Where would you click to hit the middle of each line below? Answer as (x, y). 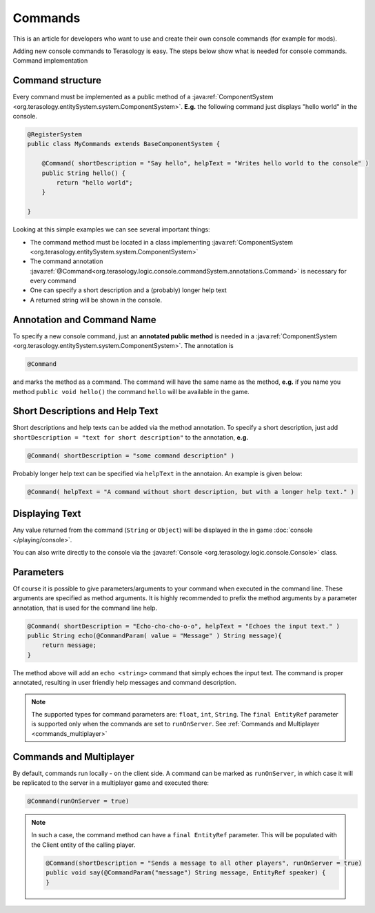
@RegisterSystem (55, 134)
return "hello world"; (95, 182)
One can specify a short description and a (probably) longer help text (128, 290)
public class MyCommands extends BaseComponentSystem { (124, 144)
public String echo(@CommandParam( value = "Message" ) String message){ (154, 636)
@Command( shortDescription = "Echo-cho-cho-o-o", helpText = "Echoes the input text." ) (184, 626)
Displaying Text (47, 514)
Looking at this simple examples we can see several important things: (111, 229)
